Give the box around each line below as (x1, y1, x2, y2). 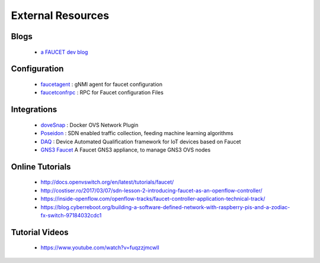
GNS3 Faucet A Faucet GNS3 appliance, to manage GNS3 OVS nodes (40, 146, 211, 153)
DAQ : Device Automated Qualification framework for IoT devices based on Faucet (40, 138, 241, 145)
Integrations (11, 104, 57, 115)
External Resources (11, 9, 110, 22)
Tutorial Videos (11, 227, 69, 237)
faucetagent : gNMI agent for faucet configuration (40, 81, 163, 88)
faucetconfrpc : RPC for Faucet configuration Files (40, 89, 164, 96)
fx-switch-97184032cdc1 (40, 211, 102, 219)
